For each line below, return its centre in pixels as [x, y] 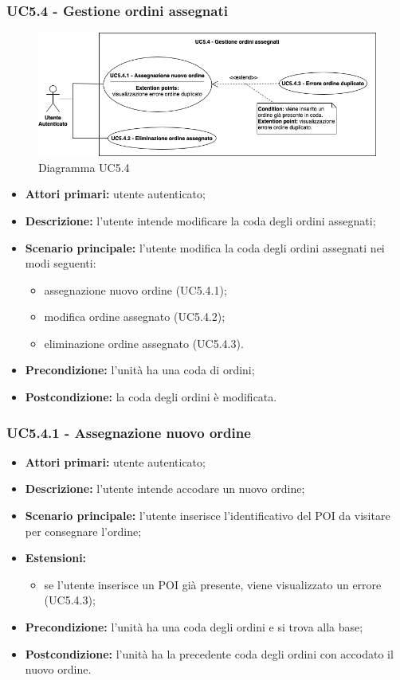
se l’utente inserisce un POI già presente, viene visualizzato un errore [213, 584]
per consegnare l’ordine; [83, 531]
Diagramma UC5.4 [84, 167]
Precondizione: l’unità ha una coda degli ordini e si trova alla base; [194, 627]
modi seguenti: [61, 263]
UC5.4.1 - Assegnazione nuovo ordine [129, 432]
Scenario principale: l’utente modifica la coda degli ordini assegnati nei [205, 247]
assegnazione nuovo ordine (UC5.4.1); [135, 289]
